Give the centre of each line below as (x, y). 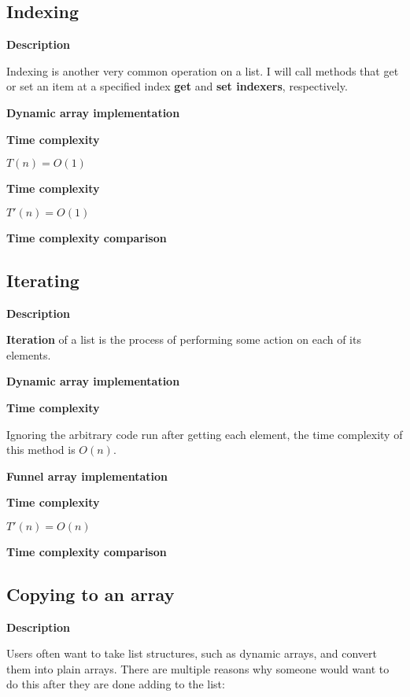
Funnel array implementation (87, 476)
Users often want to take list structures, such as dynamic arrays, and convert (192, 653)
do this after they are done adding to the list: (116, 684)
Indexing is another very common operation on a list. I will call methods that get (203, 70)
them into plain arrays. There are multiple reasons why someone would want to (198, 668)
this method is (41, 450)
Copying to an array (90, 594)
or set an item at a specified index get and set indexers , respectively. (177, 86)
